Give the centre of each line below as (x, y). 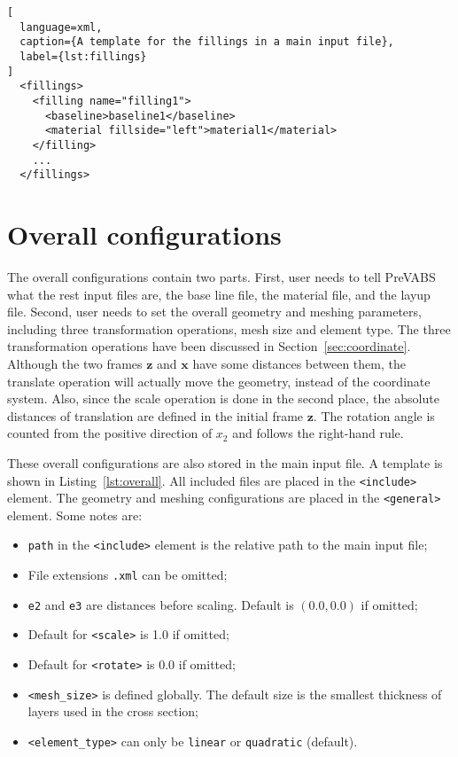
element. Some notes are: (75, 515)
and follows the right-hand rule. (318, 433)
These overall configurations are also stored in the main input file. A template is (225, 462)
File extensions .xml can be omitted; (128, 575)
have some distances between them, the (299, 363)
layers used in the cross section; (113, 711)
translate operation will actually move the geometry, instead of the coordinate (219, 381)
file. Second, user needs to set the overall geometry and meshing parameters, (214, 312)
